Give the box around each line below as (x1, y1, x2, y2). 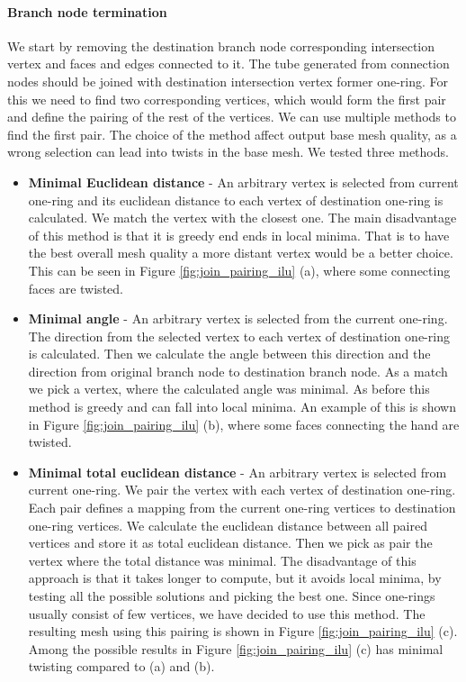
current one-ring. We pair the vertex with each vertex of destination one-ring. (28, 480, 456, 499)
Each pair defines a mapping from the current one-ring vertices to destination (28, 498, 456, 517)
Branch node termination (7, 2, 167, 21)
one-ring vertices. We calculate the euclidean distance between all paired (28, 515, 427, 534)
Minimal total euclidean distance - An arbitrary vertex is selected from (28, 462, 447, 481)
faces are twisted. (28, 278, 123, 297)
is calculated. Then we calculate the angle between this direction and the (28, 344, 431, 363)
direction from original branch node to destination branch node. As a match (28, 361, 448, 380)
